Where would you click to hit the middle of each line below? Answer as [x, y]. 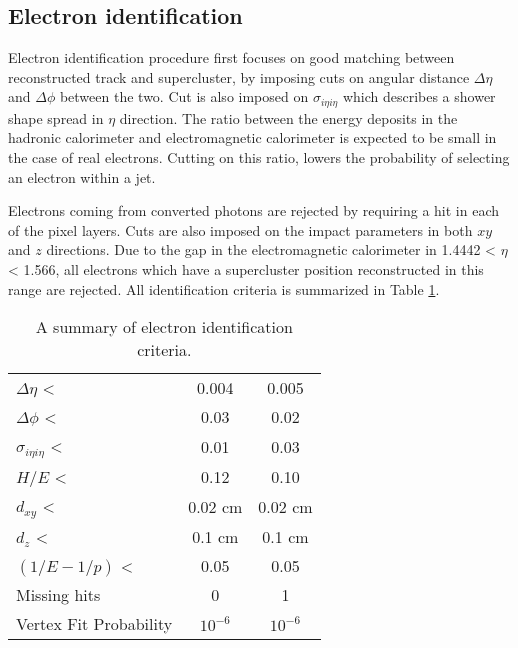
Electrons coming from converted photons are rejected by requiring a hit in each [254, 210]
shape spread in [56, 117]
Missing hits [58, 595]
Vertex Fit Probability [94, 624]
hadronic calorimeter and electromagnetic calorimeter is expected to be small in [252, 137]
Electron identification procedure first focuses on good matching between [231, 57]
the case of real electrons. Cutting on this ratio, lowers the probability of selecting [259, 157]
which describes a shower [419, 96]
